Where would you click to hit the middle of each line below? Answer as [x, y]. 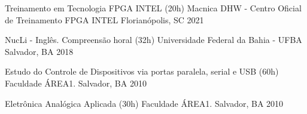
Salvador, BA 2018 [39, 51]
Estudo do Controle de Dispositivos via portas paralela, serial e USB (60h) [142, 71]
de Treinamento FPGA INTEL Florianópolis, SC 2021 [104, 19]
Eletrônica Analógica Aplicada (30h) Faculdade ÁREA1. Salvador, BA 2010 [144, 103]
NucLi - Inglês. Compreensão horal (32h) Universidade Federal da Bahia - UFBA [153, 40]
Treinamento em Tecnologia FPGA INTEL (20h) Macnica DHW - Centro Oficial [153, 8]
